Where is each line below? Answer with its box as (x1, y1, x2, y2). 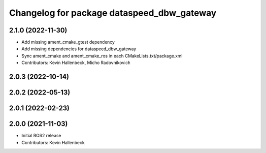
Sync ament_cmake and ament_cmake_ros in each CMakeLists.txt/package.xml (21, 53, 183, 59)
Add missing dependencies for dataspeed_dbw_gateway (21, 46, 136, 52)
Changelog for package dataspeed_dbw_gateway (9, 7, 217, 18)
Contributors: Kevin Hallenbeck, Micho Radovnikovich (21, 60, 131, 66)
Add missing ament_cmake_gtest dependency (21, 39, 115, 45)
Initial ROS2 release (21, 133, 62, 139)
